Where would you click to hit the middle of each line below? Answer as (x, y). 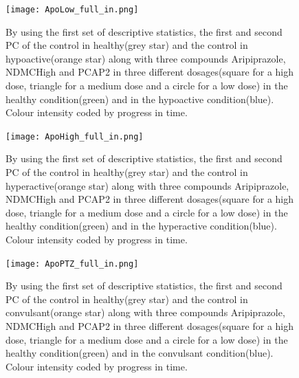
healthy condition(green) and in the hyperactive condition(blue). (141, 226)
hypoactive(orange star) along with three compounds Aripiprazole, (146, 58)
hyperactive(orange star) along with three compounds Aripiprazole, (147, 185)
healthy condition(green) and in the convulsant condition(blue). (140, 353)
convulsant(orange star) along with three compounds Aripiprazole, (145, 312)
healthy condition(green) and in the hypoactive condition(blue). (140, 99)
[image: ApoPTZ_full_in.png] (72, 264)
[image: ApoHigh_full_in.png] (75, 136)
